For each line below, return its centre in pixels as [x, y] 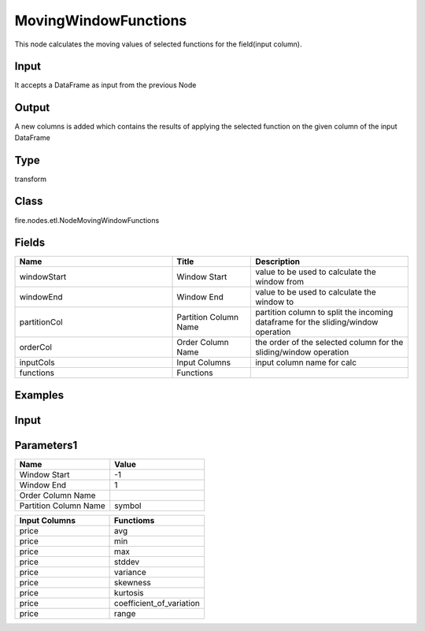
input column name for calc [306, 362]
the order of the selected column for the [329, 343]
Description [278, 262]
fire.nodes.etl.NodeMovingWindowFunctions [87, 220]
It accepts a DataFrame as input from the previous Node [105, 85]
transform [31, 179]
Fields [30, 243]
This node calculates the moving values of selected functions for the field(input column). [158, 44]
